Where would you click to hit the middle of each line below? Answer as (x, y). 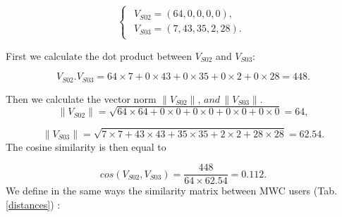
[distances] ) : (33, 204)
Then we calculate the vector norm (81, 98)
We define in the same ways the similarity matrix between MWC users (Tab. (171, 191)
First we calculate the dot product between (99, 55)
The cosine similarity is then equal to (86, 146)
